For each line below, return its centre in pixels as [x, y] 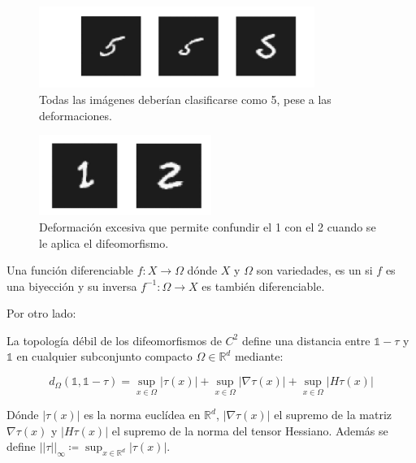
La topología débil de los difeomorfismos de [114, 340]
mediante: [259, 356]
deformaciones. [76, 115]
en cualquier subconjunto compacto [104, 356]
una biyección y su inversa [72, 286]
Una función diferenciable [70, 270]
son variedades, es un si [314, 270]
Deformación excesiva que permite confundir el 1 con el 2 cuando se [208, 226]
